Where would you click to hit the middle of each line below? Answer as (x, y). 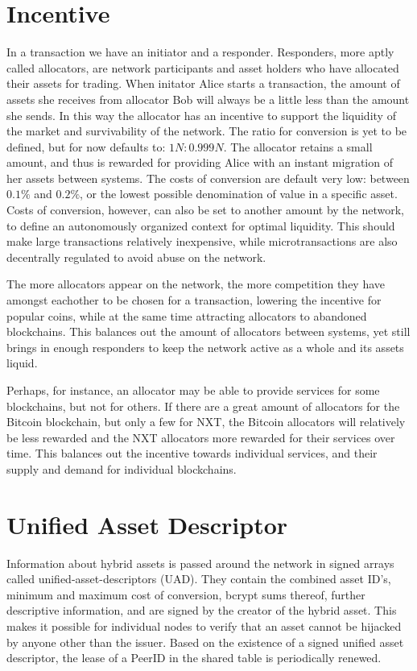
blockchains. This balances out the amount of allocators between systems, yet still (208, 331)
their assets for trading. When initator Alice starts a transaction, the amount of (203, 83)
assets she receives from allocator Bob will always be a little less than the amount (208, 99)
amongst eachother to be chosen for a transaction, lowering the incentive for (194, 300)
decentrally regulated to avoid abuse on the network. (136, 257)
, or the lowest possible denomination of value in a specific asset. (239, 194)
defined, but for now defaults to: (86, 146)
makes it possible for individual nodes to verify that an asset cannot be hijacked (204, 626)
